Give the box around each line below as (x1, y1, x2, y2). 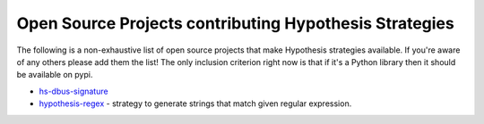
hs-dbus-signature (39, 86, 108, 96)
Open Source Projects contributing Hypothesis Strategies (16, 13, 454, 33)
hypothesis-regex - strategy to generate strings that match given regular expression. (39, 98, 352, 109)
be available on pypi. (16, 70, 93, 80)
